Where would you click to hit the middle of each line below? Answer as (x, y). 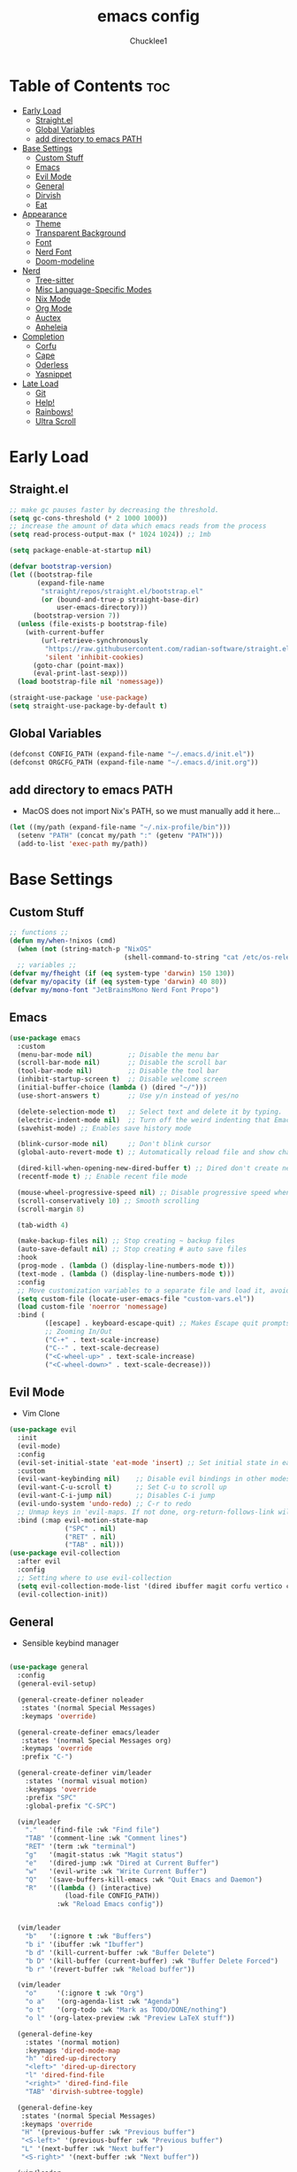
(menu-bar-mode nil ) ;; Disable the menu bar (118, 1055)
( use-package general (49, 1667)
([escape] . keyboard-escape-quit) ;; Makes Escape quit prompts (168, 1323)
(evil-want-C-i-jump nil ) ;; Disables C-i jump (116, 1496)
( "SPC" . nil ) (91, 1528)
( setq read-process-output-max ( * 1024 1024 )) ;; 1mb (110, 535)
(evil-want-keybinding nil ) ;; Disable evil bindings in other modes (154, 1479)
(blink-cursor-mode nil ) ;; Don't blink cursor (114, 1144)
